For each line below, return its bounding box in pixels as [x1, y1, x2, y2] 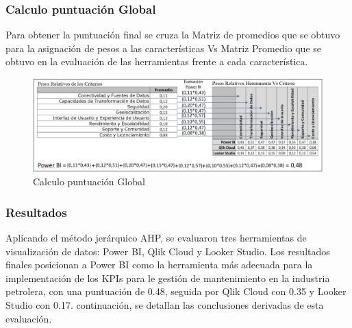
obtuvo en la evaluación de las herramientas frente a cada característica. [5, 54, 308, 69]
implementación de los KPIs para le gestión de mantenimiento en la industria [5, 270, 330, 285]
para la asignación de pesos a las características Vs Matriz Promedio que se [5, 40, 322, 55]
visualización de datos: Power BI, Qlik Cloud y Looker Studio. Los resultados [5, 244, 330, 258]
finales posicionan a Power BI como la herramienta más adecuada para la [5, 257, 313, 272]
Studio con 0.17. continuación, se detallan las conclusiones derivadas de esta [5, 298, 324, 312]
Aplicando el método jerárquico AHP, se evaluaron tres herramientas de [5, 231, 307, 245]
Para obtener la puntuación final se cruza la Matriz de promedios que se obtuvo [5, 27, 340, 42]
